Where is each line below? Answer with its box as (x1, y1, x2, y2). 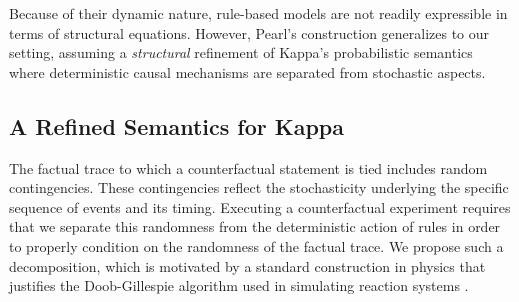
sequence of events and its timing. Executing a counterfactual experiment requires (9, 196, 511, 217)
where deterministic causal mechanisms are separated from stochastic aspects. (9, 61, 486, 82)
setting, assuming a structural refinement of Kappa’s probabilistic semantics (9, 42, 473, 63)
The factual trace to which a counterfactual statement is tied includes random (9, 157, 488, 178)
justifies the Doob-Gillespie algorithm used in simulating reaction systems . (9, 275, 469, 296)
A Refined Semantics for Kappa (9, 110, 345, 141)
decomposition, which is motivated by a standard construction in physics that (9, 255, 486, 276)
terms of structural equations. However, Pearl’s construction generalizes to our (9, 22, 490, 43)
